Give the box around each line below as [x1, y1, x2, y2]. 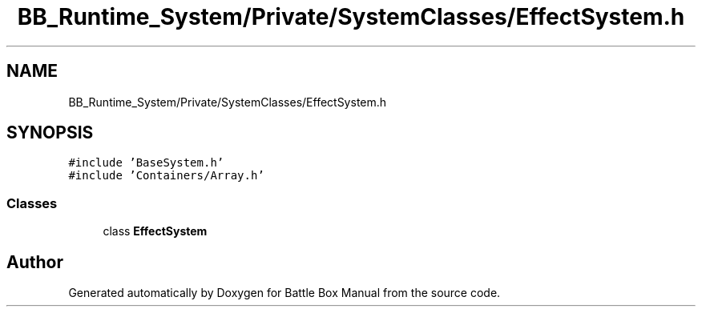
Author [6, 251, 63, 272]
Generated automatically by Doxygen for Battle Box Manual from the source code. [68, 286, 501, 300]
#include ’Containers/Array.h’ [68, 169, 264, 183]
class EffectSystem [103, 224, 208, 239]
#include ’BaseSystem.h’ [68, 156, 224, 170]
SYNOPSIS [6, 122, 94, 143]
